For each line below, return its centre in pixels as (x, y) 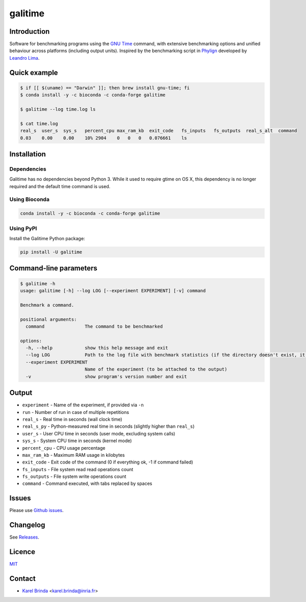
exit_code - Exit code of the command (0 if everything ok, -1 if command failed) (108, 462)
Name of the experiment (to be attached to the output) (156, 369)
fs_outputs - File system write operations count (74, 477)
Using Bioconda (29, 199)
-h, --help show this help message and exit (97, 348)
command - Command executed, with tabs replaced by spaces (87, 483)
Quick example (34, 72)
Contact (22, 578)
